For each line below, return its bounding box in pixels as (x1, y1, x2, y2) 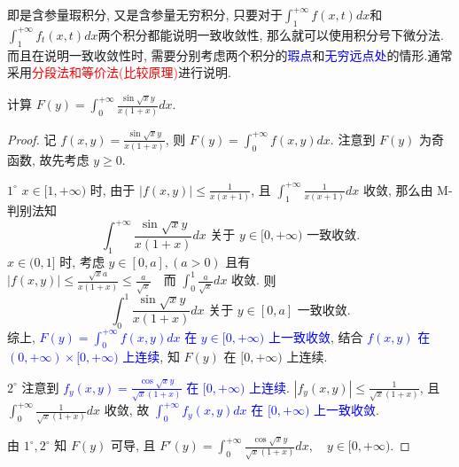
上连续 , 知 (122, 347, 180, 366)
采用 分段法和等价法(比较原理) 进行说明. (7, 63, 231, 82)
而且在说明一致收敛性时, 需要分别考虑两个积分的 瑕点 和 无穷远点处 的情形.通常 (7, 45, 453, 64)
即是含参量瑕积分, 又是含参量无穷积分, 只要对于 (7, 5, 284, 23)
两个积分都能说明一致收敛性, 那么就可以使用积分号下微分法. (97, 25, 444, 43)
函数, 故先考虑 (7, 151, 89, 169)
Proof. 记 (7, 129, 57, 148)
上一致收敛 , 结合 (268, 327, 363, 346)
